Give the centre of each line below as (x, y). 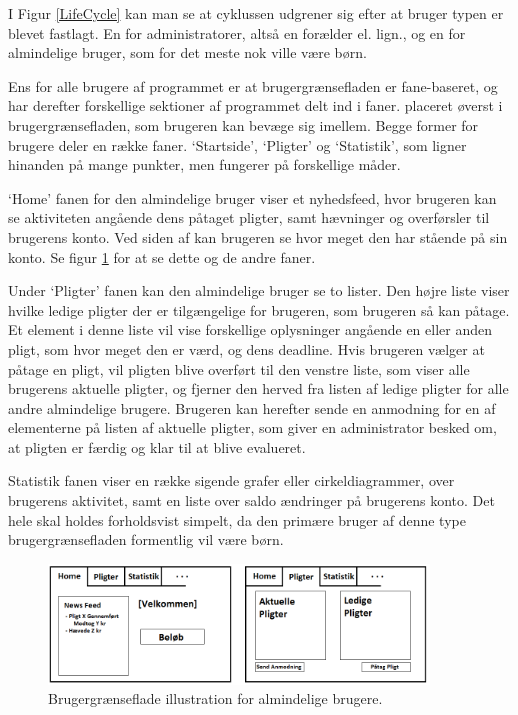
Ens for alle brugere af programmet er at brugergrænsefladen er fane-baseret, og (253, 85)
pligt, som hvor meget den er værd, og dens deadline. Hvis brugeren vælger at (246, 348)
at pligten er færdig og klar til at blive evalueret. (157, 446)
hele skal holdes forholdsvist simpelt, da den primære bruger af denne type (237, 519)
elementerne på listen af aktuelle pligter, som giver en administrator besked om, (252, 427)
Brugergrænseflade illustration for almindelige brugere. (215, 698)
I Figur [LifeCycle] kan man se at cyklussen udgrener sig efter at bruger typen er (256, 13)
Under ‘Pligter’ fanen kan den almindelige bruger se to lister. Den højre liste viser (259, 290)
